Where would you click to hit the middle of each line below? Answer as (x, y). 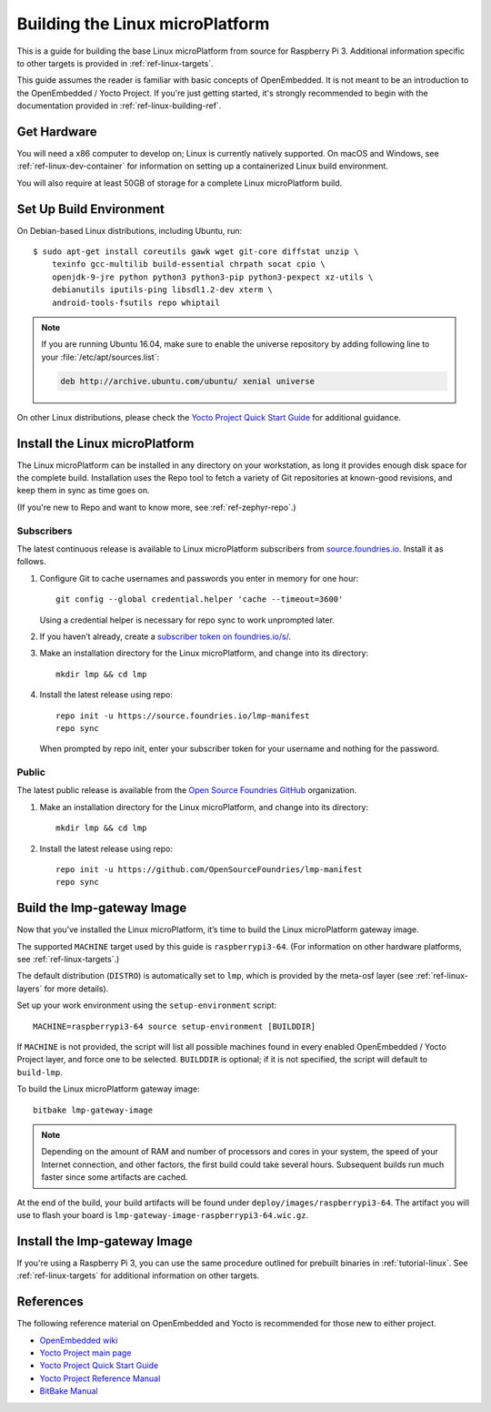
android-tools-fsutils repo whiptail (135, 302)
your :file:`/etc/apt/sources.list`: (100, 357)
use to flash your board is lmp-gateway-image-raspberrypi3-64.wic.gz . (163, 1214)
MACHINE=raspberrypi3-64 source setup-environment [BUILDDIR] (175, 1026)
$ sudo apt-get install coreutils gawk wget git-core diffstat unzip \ (196, 252)
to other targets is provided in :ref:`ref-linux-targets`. (115, 63)
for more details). (76, 989)
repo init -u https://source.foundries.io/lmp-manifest (183, 716)
